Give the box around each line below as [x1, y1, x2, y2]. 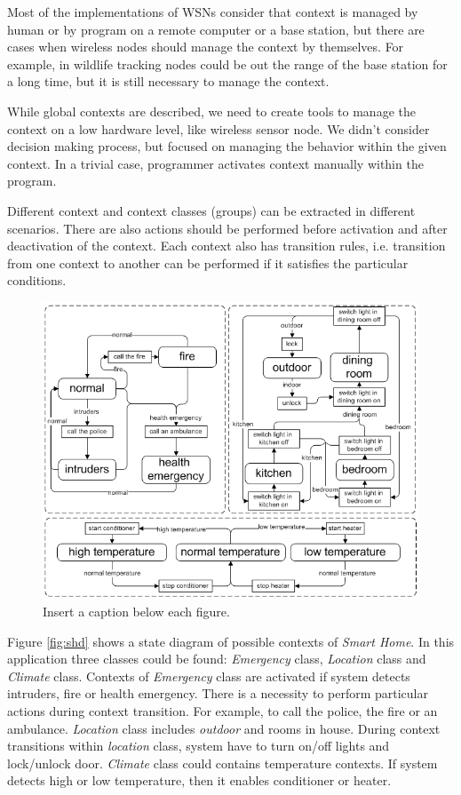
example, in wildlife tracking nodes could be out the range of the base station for [7, 54, 448, 73]
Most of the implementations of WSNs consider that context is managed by [7, 3, 418, 20]
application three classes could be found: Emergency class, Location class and [7, 649, 426, 668]
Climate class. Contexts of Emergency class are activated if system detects [7, 666, 410, 685]
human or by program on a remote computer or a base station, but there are [7, 20, 425, 38]
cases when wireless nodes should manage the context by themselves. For [7, 37, 404, 56]
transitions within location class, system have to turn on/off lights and [7, 736, 390, 755]
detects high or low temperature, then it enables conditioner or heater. [7, 771, 392, 790]
